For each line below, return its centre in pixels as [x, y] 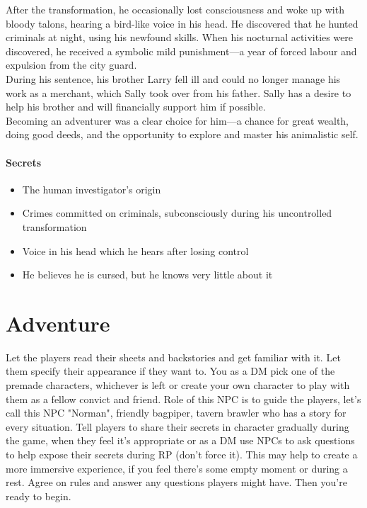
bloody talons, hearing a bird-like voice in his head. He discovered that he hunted [182, 23]
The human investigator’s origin [92, 189]
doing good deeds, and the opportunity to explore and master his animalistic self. [182, 134]
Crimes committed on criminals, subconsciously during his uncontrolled [177, 213]
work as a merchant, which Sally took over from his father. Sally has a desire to [179, 92]
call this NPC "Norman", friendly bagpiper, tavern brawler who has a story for [176, 413]
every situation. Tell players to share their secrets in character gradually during [177, 426]
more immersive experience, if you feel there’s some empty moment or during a [177, 468]
